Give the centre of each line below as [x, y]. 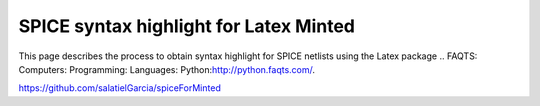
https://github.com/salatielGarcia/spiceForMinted [120, 88]
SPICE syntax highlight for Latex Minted [186, 26]
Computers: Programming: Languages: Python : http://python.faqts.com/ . [166, 69]
